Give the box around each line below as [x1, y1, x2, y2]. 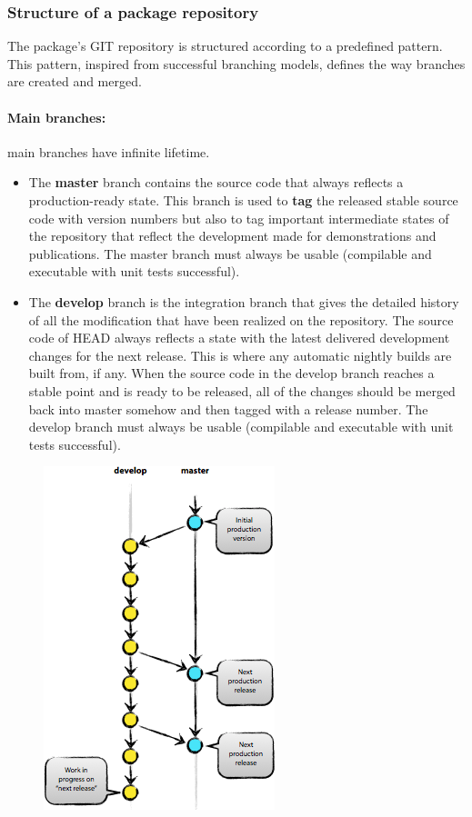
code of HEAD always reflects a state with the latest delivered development [28, 328, 450, 347]
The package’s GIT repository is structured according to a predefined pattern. [7, 36, 443, 55]
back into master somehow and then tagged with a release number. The [28, 399, 428, 418]
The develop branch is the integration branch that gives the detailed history [28, 292, 459, 311]
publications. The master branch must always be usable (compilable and [28, 244, 432, 263]
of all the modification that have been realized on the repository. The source [28, 310, 454, 329]
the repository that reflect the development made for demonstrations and [28, 226, 437, 245]
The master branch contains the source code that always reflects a [28, 173, 404, 192]
